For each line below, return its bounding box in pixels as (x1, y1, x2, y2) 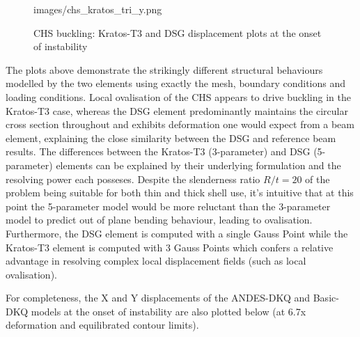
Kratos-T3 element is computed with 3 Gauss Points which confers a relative (6, 240, 334, 254)
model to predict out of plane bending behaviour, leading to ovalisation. (6, 212, 313, 227)
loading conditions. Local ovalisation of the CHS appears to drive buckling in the (6, 89, 351, 104)
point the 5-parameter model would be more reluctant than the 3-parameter (6, 198, 331, 213)
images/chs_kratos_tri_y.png (33, 2, 162, 16)
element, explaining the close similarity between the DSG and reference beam (6, 130, 336, 145)
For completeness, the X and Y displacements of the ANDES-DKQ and (6, 290, 311, 305)
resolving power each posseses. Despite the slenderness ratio (6, 171, 260, 186)
